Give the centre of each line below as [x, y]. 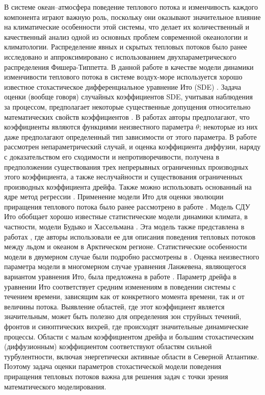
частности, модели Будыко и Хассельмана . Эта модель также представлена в [124, 227]
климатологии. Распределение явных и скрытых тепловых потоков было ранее [126, 47]
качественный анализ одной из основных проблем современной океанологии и [126, 36]
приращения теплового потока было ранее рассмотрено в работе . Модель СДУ [127, 206]
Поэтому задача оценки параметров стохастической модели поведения [113, 366]
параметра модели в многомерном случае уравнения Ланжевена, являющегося [125, 266]
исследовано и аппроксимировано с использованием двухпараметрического [120, 56]
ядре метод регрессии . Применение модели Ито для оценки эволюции [114, 196]
